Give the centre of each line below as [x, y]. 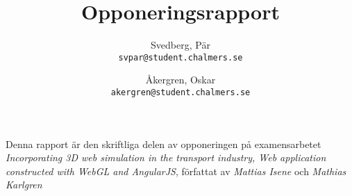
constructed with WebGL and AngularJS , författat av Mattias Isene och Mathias [176, 171]
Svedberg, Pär [181, 45]
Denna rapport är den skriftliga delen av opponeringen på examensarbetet [164, 144]
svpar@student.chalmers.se [181, 57]
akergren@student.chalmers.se [181, 92]
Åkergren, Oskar [181, 80]
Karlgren [24, 185]
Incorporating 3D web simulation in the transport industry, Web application [166, 157]
